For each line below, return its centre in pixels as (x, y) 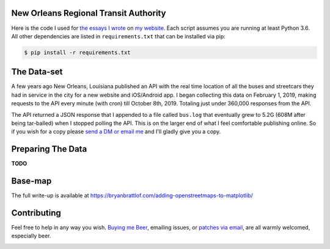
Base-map (31, 181)
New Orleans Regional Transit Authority (89, 13)
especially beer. (31, 236)
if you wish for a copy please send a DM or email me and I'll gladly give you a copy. (116, 132)
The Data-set (37, 72)
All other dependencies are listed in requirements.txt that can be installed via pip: (119, 36)
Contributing (36, 213)
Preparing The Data (49, 149)
